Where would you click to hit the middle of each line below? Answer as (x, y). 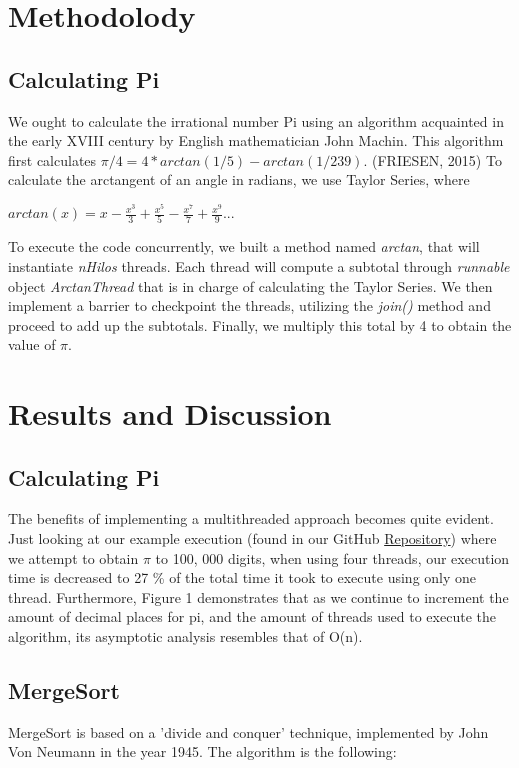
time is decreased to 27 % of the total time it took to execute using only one (242, 577)
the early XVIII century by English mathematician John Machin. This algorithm (256, 140)
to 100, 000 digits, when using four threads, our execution (332, 557)
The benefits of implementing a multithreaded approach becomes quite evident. (251, 518)
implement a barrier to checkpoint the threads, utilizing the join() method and (249, 305)
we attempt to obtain (73, 557)
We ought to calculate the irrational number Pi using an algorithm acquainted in (256, 120)
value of (32, 344)
